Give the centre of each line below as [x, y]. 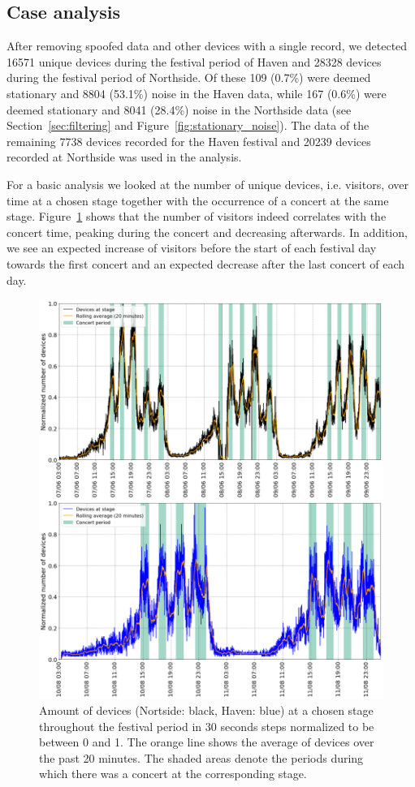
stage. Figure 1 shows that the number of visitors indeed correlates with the [197, 216]
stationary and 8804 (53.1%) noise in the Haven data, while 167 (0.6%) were [197, 93]
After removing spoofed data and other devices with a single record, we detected [207, 46]
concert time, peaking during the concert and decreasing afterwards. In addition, [207, 232]
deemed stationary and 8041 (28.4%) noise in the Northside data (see [179, 109]
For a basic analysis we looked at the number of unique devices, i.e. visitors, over [208, 184]
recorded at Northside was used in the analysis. [124, 157]
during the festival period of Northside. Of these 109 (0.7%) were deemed [189, 77]
